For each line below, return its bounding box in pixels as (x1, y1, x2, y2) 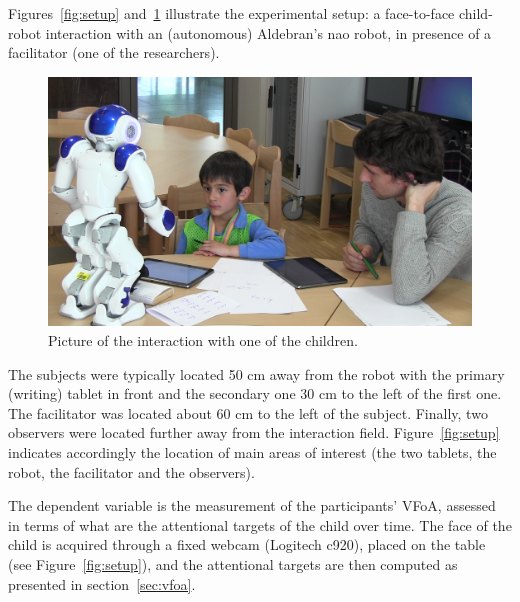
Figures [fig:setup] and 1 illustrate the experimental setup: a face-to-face (8, 3, 455, 23)
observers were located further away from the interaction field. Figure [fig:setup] (8, 422, 500, 443)
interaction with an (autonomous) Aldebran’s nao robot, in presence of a (45, 22, 492, 43)
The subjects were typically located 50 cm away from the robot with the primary (8, 363, 505, 384)
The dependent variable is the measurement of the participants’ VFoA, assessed (8, 495, 496, 516)
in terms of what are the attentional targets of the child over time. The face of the (8, 514, 512, 535)
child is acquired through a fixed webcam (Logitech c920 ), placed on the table (8, 534, 486, 555)
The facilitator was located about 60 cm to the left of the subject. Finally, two (8, 402, 488, 423)
